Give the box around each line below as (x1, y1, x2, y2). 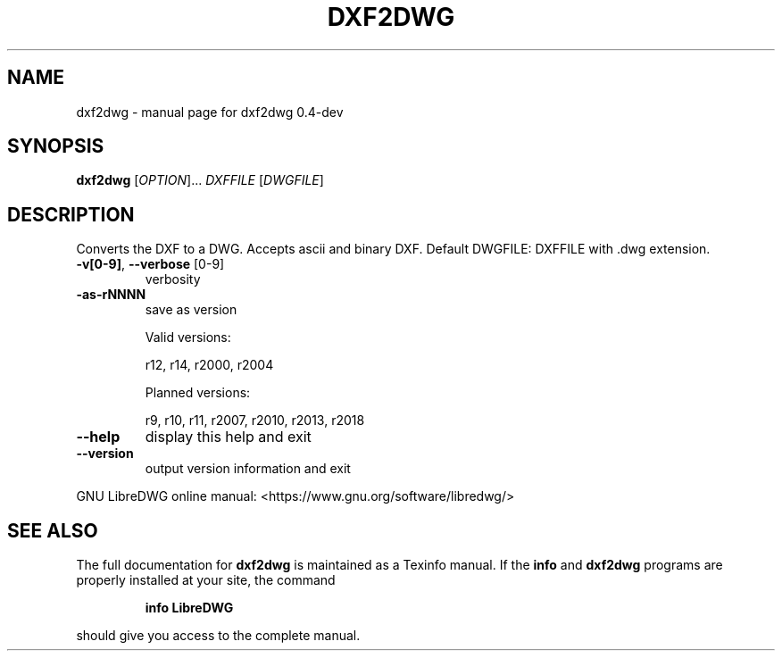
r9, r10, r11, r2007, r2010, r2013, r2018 (145, 412, 365, 429)
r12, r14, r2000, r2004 (145, 357, 274, 373)
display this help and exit (145, 428, 312, 446)
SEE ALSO (7, 519, 98, 542)
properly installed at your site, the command (76, 572, 336, 588)
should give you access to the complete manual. (76, 628, 361, 644)
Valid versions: (145, 329, 231, 346)
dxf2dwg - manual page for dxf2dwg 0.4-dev (76, 104, 344, 120)
